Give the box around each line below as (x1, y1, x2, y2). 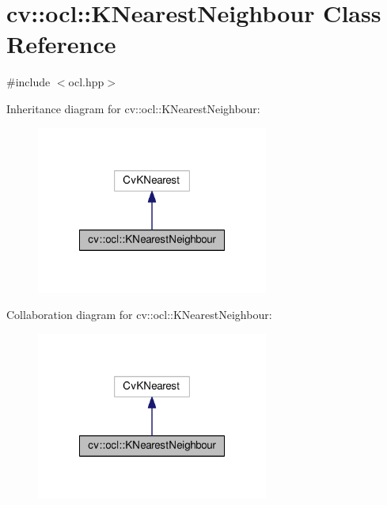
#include (6, 74, 51, 90)
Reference (6, 28, 116, 60)
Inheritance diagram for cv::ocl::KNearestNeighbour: (6, 100, 260, 116)
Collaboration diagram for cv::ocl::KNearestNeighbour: (6, 306, 272, 323)
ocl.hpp (68, 74, 104, 90)
